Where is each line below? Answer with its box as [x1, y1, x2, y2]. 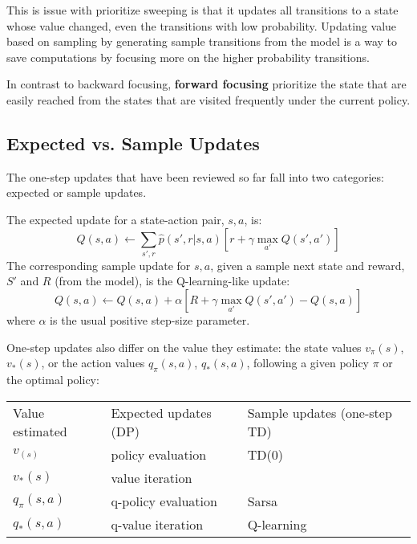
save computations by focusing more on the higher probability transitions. [6, 48, 370, 65]
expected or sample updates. [6, 184, 147, 201]
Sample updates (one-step [247, 403, 392, 422]
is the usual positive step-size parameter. [50, 312, 250, 329]
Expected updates [111, 403, 212, 422]
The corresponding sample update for [6, 256, 191, 273]
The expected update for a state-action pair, [6, 211, 225, 227]
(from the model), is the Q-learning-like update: [55, 272, 290, 289]
